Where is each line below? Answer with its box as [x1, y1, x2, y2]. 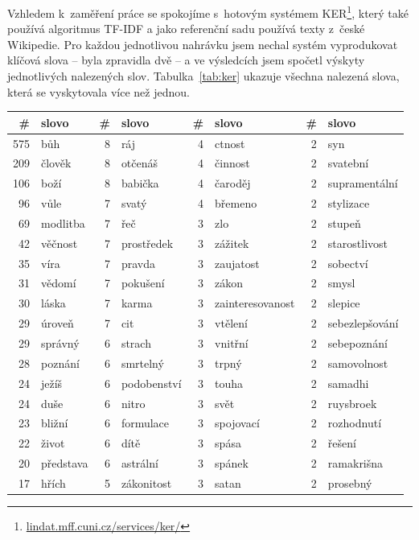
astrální [121, 455, 158, 472]
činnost [215, 155, 250, 171]
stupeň [327, 214, 361, 231]
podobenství [121, 374, 182, 391]
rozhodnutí [327, 414, 382, 431]
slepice [327, 295, 360, 311]
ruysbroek [327, 394, 377, 411]
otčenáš [121, 155, 158, 171]
